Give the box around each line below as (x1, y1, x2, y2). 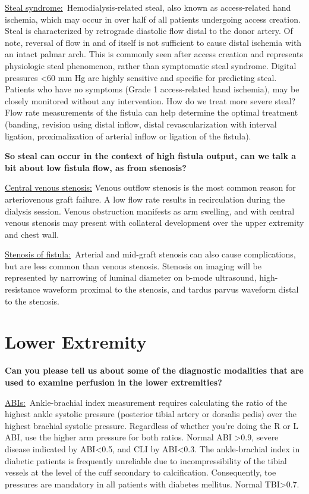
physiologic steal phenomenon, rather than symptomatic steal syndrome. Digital (5, 59, 297, 72)
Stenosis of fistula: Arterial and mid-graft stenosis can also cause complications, (5, 248, 296, 260)
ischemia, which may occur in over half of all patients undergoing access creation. (5, 13, 301, 25)
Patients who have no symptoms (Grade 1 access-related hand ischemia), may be (5, 83, 299, 95)
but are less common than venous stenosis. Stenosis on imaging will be (5, 259, 261, 272)
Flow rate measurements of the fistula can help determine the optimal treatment (5, 106, 298, 119)
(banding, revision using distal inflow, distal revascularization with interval (5, 117, 277, 130)
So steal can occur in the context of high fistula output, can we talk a (5, 150, 297, 162)
